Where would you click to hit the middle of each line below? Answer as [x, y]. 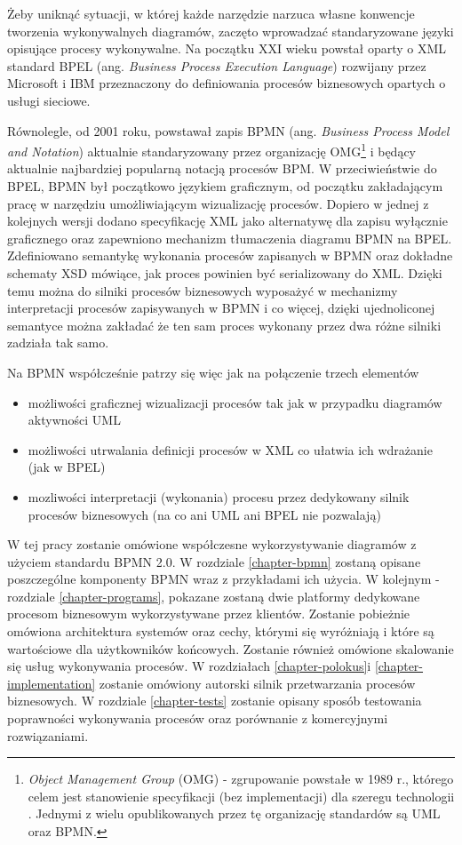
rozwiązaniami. [48, 735]
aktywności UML [74, 420]
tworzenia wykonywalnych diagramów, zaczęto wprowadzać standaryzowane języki [231, 31]
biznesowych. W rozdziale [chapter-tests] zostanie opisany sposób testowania [215, 701]
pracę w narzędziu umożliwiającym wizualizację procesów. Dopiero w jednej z [218, 203]
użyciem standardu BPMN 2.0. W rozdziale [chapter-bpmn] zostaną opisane [214, 561]
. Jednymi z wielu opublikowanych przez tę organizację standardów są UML [234, 813]
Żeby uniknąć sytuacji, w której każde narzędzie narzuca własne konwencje [211, 13]
